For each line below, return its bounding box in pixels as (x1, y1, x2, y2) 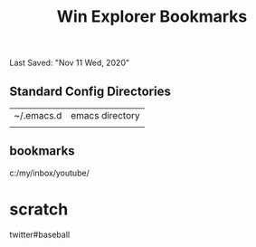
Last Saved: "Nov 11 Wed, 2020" (9, 57, 129, 69)
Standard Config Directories (9, 83, 172, 99)
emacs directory (71, 109, 140, 121)
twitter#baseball (9, 229, 71, 240)
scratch (9, 199, 69, 219)
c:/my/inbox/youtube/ (9, 167, 90, 178)
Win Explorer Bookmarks (56, 6, 248, 27)
